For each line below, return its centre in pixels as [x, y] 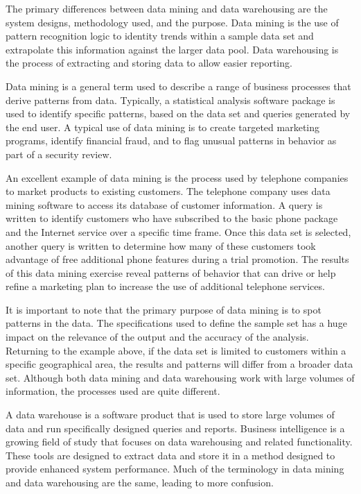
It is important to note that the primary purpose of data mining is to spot [164, 309]
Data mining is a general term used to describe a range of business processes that [178, 86]
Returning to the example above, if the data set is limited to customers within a [176, 350]
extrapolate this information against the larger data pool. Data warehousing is [172, 49]
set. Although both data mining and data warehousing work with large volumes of [180, 377]
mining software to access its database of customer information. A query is [164, 204]
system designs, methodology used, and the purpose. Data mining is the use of [172, 22]
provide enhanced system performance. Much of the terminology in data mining [175, 469]
